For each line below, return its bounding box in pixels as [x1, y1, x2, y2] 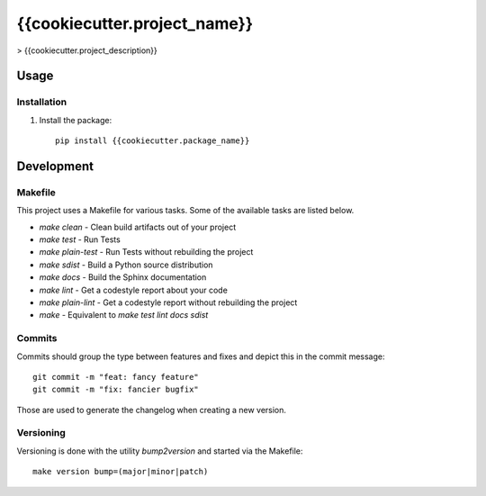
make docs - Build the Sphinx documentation [39, 272, 207, 283]
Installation [16, 95, 67, 108]
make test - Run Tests [39, 234, 121, 245]
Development [16, 158, 94, 174]
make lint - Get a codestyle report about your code [39, 284, 229, 295]
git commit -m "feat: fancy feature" [32, 372, 200, 382]
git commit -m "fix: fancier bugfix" [32, 384, 200, 395]
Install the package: [39, 114, 112, 125]
